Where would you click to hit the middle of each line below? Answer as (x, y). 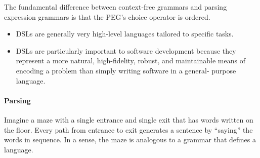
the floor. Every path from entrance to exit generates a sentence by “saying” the (128, 129)
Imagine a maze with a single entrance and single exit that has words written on (129, 119)
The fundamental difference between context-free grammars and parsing (116, 7)
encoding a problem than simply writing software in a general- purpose (126, 70)
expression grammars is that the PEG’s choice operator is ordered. (107, 16)
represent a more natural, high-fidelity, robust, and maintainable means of (131, 61)
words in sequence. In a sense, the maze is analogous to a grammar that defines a (130, 140)
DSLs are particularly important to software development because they (126, 50)
